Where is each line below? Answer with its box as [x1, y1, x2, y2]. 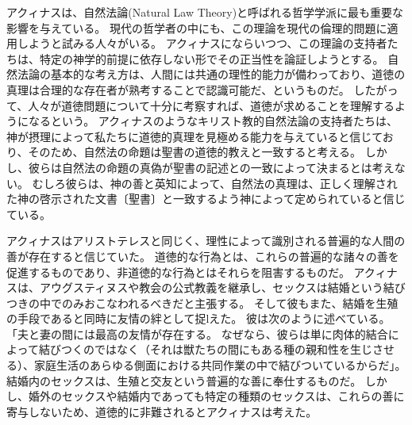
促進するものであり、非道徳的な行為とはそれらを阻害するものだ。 [6, 263, 350, 280]
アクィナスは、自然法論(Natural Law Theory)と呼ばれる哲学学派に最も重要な [6, 4, 404, 20]
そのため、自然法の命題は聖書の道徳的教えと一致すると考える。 [28, 144, 362, 160]
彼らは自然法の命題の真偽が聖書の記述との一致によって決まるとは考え [28, 159, 395, 175]
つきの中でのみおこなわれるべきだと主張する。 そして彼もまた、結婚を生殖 [6, 294, 399, 311]
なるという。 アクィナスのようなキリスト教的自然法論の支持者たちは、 [28, 113, 399, 129]
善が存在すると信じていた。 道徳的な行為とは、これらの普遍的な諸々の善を [6, 247, 399, 264]
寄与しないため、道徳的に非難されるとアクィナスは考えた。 [6, 403, 318, 419]
